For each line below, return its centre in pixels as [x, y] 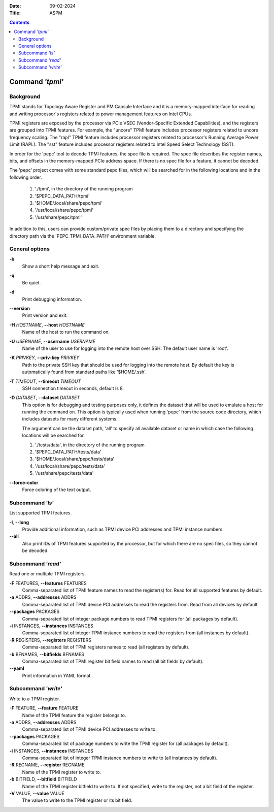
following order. [26, 177]
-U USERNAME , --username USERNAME [53, 341]
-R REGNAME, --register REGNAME [47, 765]
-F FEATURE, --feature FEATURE [44, 708]
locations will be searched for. [54, 435]
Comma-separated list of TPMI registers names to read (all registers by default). [106, 647]
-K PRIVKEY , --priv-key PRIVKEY [44, 358]
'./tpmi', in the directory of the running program [84, 189]
